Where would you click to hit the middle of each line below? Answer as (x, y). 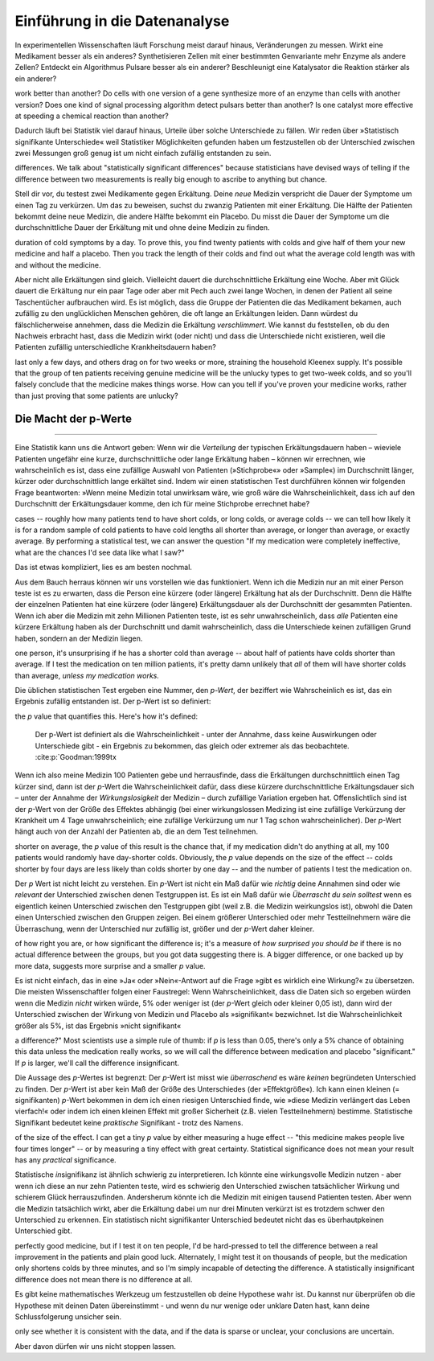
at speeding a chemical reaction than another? (92, 116)
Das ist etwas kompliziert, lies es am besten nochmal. (104, 568)
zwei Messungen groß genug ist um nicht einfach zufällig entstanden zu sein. (143, 154)
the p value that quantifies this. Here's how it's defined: (106, 716)
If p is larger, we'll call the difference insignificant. (97, 1063)
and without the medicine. (58, 264)
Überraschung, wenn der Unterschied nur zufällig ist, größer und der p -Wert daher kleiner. (165, 929)
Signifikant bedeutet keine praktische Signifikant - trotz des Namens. (129, 1122)
